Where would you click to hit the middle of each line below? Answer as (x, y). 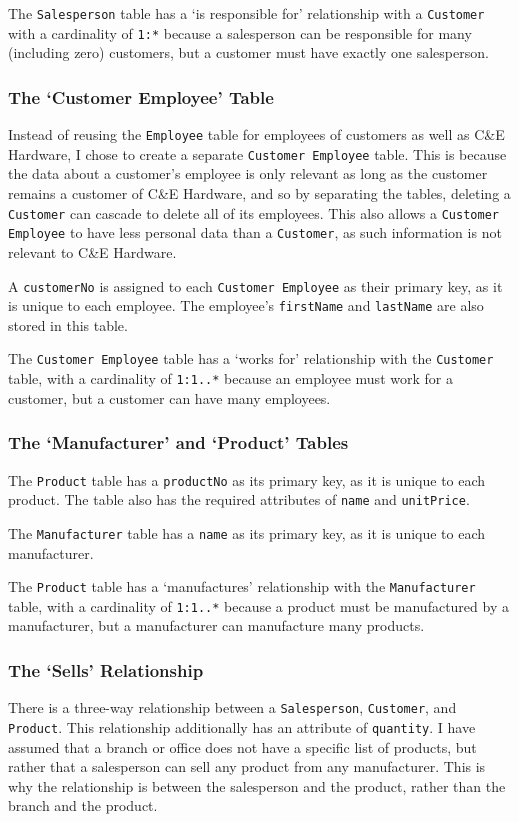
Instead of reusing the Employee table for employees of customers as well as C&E (256, 134)
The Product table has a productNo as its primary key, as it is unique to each (247, 479)
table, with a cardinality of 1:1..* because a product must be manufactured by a (258, 605)
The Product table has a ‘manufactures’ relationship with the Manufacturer (242, 586)
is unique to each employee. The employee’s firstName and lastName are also (246, 305)
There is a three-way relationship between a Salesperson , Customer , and (232, 707)
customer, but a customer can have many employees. (169, 397)
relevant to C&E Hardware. (92, 251)
